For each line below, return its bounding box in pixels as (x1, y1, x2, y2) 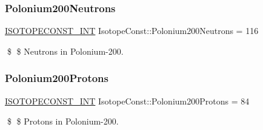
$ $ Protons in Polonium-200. (7, 115, 119, 128)
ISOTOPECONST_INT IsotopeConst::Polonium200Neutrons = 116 (5, 24, 259, 37)
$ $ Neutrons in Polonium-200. (7, 44, 124, 57)
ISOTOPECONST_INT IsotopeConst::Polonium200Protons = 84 (5, 94, 250, 107)
